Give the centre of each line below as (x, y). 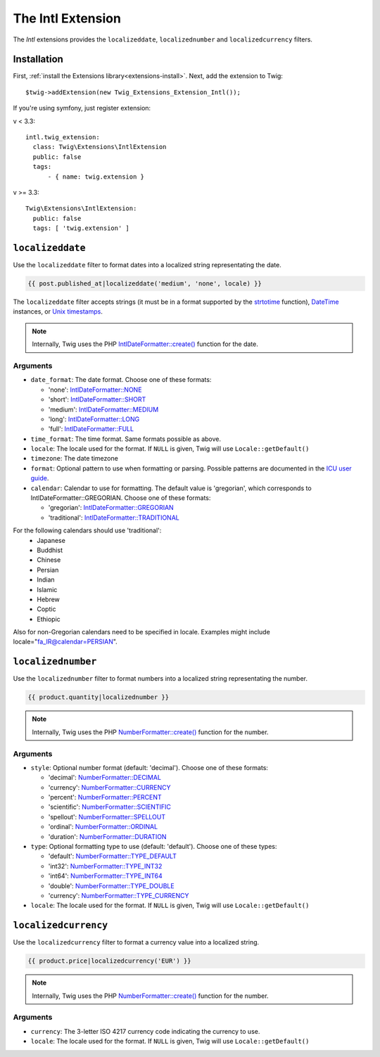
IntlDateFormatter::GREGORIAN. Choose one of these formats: (121, 498)
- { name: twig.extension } (96, 177)
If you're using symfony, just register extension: (82, 108)
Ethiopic (49, 619)
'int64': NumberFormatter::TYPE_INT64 (106, 876)
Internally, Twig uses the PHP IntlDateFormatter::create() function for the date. (145, 344)
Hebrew (48, 599)
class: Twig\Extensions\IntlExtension (100, 147)
